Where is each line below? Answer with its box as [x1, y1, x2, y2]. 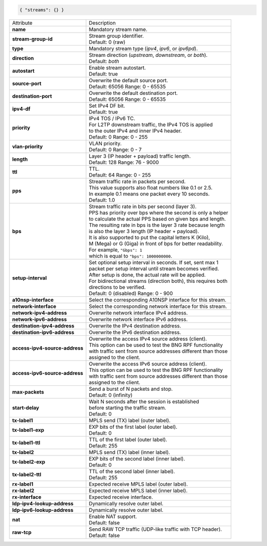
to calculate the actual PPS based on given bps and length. [89, 215, 226, 222]
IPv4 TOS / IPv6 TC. [89, 115, 135, 122]
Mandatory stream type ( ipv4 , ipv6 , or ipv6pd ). [89, 45, 198, 52]
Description [89, 19, 116, 26]
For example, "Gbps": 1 [89, 246, 142, 253]
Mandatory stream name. [89, 26, 148, 33]
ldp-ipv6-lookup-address [12, 506, 74, 513]
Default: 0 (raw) [89, 39, 126, 45]
